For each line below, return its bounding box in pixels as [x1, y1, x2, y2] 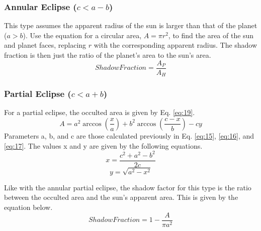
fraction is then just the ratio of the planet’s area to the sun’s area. [4, 50, 211, 60]
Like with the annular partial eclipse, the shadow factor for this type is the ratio [4, 182, 251, 192]
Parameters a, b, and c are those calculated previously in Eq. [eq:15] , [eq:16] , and [4, 130, 254, 141]
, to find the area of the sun [168, 30, 254, 40]
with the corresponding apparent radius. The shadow [94, 40, 257, 50]
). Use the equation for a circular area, [23, 30, 142, 40]
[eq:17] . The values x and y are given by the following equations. [4, 140, 203, 151]
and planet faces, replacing [4, 40, 86, 50]
